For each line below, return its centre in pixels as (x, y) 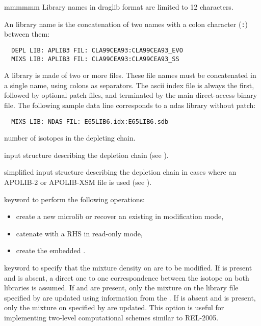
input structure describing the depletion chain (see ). (86, 155)
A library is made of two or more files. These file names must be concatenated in (130, 75)
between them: (27, 34)
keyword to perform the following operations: (74, 199)
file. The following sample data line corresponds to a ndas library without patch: (130, 105)
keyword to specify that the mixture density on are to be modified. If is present (128, 267)
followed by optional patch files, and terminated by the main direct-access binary (131, 95)
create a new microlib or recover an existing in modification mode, (120, 216)
